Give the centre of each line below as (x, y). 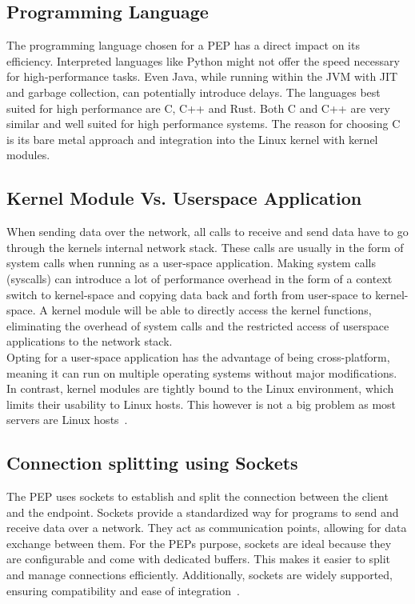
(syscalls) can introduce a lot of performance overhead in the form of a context (200, 278)
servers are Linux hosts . (67, 420)
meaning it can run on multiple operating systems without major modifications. (202, 372)
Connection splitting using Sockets (152, 463)
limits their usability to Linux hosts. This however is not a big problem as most (202, 404)
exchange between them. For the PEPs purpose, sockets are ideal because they (199, 543)
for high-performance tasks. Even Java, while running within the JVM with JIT (202, 76)
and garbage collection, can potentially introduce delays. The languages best (194, 92)
